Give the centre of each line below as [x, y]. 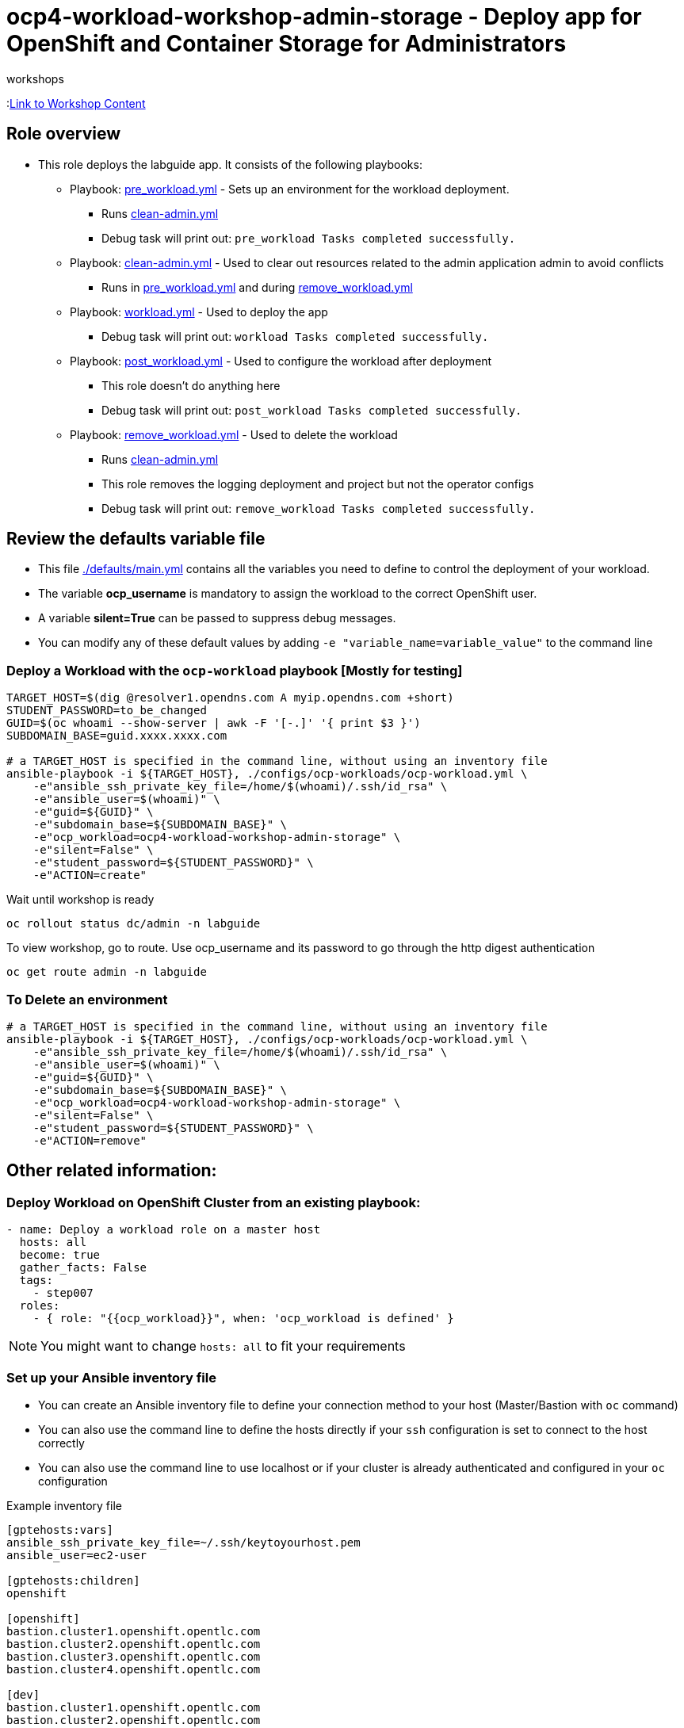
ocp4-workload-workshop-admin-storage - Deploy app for [324, 17]
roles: [40, 1306]
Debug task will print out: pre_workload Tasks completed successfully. [309, 238]
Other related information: [112, 1171]
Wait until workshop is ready [80, 900]
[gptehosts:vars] [60, 1529]
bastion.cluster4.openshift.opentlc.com [134, 1669]
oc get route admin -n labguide [107, 972]
